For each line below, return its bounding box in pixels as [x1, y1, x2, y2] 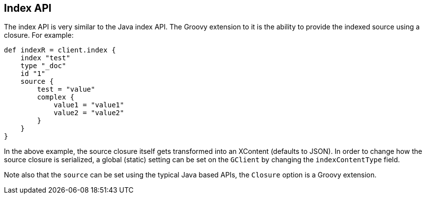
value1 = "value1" [54, 101, 124, 109]
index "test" [20, 54, 70, 62]
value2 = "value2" [54, 109, 124, 117]
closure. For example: [4, 31, 74, 40]
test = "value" [37, 85, 95, 94]
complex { [37, 93, 75, 101]
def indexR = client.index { [4, 46, 116, 54]
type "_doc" [20, 62, 66, 70]
